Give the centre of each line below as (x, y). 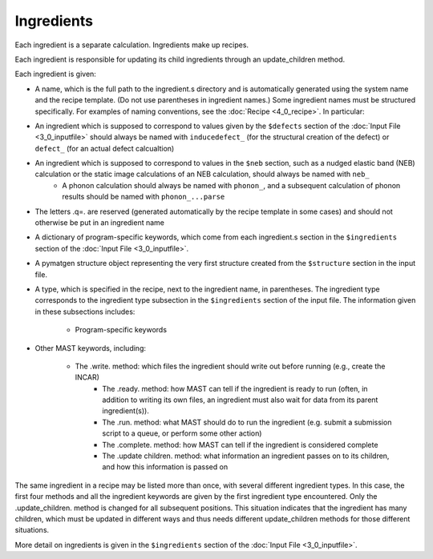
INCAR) (87, 377)
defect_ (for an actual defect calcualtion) (105, 148)
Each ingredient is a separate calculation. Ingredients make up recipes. (132, 45)
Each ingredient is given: (55, 74)
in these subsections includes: (85, 312)
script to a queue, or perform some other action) (182, 433)
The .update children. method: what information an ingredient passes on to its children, (246, 456)
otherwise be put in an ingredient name (99, 223)
